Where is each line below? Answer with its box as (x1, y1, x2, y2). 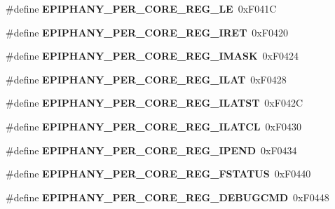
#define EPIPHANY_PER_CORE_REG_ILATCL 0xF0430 (6, 119, 302, 133)
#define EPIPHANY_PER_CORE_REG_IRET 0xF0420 (6, 25, 288, 39)
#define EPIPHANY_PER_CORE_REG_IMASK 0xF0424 (6, 48, 299, 63)
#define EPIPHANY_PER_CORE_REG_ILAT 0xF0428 (6, 72, 287, 86)
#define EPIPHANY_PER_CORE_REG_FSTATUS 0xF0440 (6, 166, 311, 181)
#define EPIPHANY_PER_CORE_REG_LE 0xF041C (6, 1, 277, 15)
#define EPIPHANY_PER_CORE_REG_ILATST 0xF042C (6, 95, 303, 110)
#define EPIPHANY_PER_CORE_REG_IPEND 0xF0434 (6, 142, 297, 157)
